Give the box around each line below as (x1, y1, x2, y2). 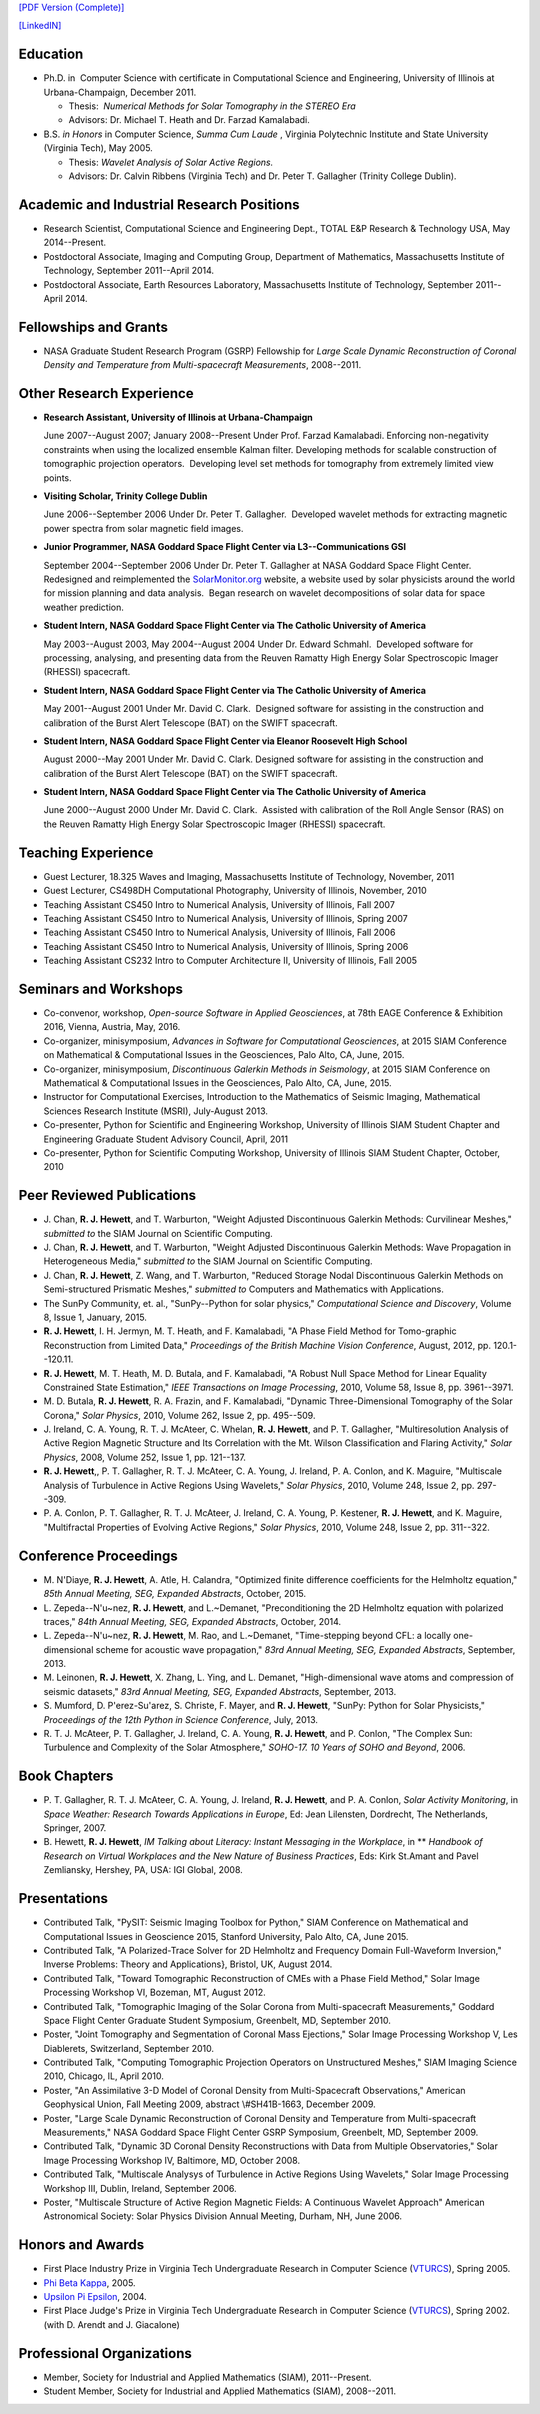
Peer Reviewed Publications (18, 1187, 197, 1204)
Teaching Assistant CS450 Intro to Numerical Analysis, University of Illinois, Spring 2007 (43, 912, 409, 924)
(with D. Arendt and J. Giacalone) (43, 2318, 180, 2330)
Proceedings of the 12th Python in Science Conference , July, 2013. (43, 1713, 319, 1725)
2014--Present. (43, 236, 107, 249)
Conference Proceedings (18, 1547, 179, 1564)
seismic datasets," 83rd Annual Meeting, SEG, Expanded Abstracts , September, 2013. (43, 1685, 397, 1697)
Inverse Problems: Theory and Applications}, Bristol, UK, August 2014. (43, 1958, 333, 1970)
